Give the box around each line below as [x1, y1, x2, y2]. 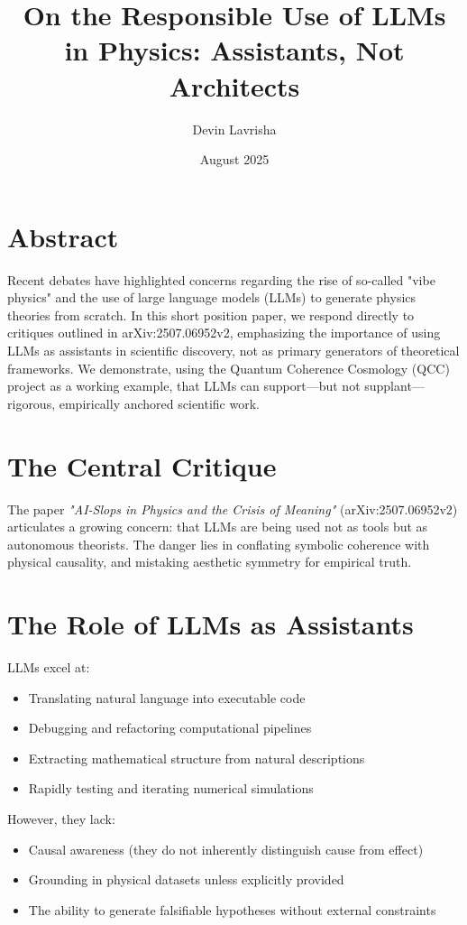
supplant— [364, 376, 425, 395]
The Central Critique [7, 447, 277, 484]
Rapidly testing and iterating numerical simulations [28, 779, 314, 798]
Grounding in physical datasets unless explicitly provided [28, 870, 344, 889]
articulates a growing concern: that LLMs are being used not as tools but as [7, 517, 428, 536]
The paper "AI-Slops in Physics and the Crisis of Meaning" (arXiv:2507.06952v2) [7, 499, 458, 518]
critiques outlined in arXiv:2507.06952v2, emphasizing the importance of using [7, 323, 441, 342]
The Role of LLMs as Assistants [7, 606, 414, 643]
